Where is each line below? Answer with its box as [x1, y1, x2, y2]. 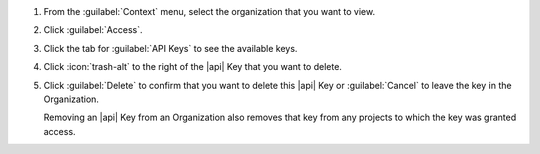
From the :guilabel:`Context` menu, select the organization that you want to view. [43, 6, 375, 17]
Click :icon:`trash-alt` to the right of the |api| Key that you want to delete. [43, 61, 342, 73]
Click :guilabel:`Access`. [43, 24, 143, 36]
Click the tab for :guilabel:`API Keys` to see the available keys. [43, 42, 298, 54]
